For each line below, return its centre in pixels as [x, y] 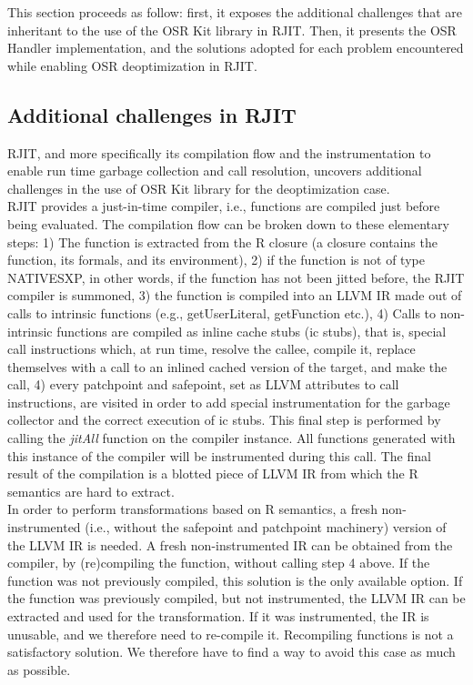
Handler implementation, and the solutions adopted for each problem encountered [236, 48]
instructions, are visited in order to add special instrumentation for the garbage [229, 402]
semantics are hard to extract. [91, 491]
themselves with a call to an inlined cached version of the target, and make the [227, 366]
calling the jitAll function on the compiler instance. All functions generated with [231, 438]
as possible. [39, 669]
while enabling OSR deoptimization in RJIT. [132, 65]
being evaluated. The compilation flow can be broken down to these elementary [228, 223]
